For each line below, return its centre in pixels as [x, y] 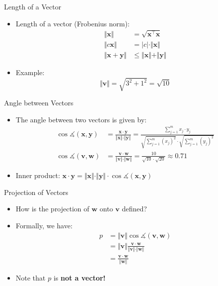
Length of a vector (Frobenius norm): [73, 23]
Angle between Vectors [39, 103]
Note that [31, 277]
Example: [30, 72]
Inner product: [38, 175]
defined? [134, 209]
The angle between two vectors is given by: [81, 119]
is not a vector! [79, 277]
